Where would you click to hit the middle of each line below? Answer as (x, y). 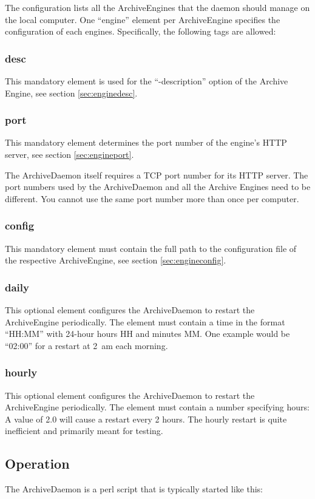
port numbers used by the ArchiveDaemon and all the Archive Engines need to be (158, 187)
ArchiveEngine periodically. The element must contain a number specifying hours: (157, 407)
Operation (37, 463)
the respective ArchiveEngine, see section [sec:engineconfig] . (116, 260)
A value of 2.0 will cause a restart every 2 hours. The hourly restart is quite (146, 419)
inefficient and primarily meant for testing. (84, 431)
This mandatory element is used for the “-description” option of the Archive (147, 81)
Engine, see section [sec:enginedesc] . (71, 93)
